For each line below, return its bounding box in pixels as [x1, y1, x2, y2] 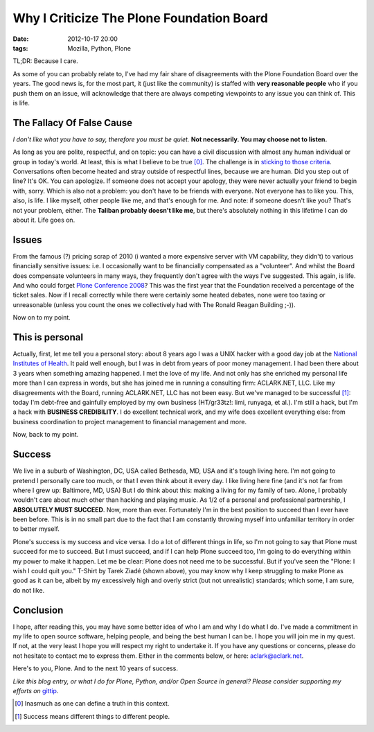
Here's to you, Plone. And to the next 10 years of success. [12, 664, 178, 672]
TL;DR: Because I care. [12, 57, 79, 65]
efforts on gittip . [12, 687, 59, 695]
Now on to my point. [12, 313, 71, 322]
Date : [12, 35, 29, 43]
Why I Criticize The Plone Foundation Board [12, 10, 268, 26]
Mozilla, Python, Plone [67, 44, 132, 52]
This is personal [12, 331, 83, 343]
